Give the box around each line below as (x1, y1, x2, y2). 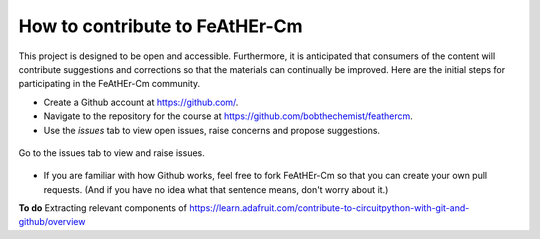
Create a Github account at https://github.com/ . (43, 96, 239, 108)
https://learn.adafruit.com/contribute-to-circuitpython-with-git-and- (188, 202, 470, 214)
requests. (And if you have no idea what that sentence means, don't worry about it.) (43, 183, 389, 195)
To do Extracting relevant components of (18, 202, 187, 214)
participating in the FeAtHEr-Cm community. (18, 78, 201, 90)
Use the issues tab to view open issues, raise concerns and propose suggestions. (43, 124, 380, 136)
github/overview (18, 216, 86, 228)
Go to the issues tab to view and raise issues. (18, 146, 205, 159)
